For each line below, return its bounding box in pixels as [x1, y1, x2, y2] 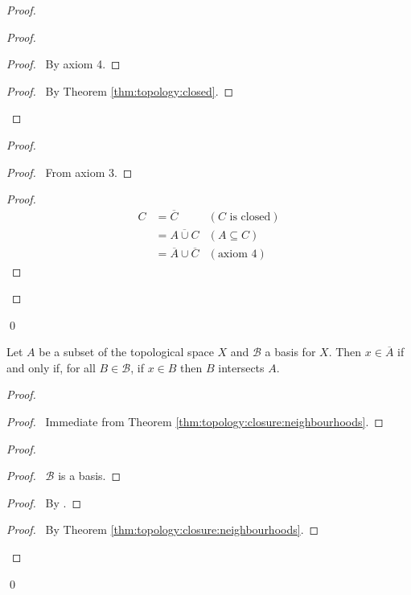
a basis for [265, 343, 316, 360]
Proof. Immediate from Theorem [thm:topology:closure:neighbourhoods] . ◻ [6, 413, 384, 430]
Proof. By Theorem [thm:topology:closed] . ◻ [6, 82, 234, 99]
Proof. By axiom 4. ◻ [6, 55, 121, 72]
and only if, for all [6, 359, 96, 375]
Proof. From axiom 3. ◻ [6, 163, 133, 180]
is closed [229, 211, 271, 223]
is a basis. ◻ [58, 467, 121, 484]
